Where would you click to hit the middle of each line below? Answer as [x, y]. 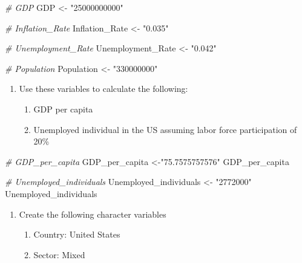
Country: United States [77, 234]
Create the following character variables [93, 214]
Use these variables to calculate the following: [103, 89]
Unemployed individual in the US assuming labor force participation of [165, 129]
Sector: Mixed [59, 254]
